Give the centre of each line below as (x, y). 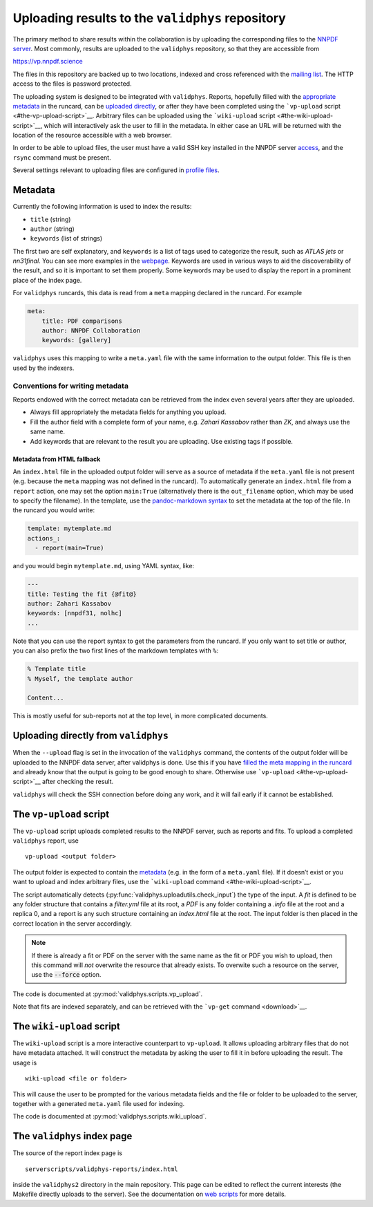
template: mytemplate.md (69, 528)
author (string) (52, 229)
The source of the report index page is (67, 1153)
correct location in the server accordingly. (73, 924)
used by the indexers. (44, 368)
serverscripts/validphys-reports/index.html (102, 1169)
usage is (25, 1063)
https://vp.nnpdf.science (48, 62)
